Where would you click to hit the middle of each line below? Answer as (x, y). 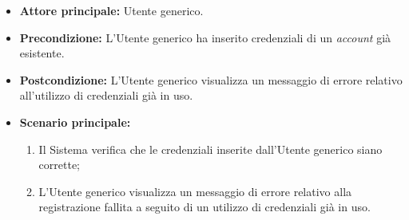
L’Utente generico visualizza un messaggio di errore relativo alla (195, 191)
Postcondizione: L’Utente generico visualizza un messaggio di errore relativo (211, 79)
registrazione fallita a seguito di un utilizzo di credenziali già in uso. (204, 207)
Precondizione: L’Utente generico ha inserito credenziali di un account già (205, 37)
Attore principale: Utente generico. (111, 10)
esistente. (42, 53)
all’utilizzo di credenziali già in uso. (106, 95)
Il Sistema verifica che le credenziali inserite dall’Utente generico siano (210, 149)
